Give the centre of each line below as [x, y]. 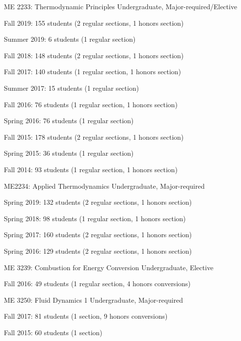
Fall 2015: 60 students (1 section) [53, 332]
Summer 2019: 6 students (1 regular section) [70, 39]
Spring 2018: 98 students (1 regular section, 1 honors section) [95, 218]
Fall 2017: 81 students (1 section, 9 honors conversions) [86, 316]
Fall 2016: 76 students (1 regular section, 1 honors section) [91, 104]
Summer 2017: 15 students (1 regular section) [72, 88]
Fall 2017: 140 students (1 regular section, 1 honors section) [93, 72]
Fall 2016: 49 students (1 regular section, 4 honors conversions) [97, 284]
